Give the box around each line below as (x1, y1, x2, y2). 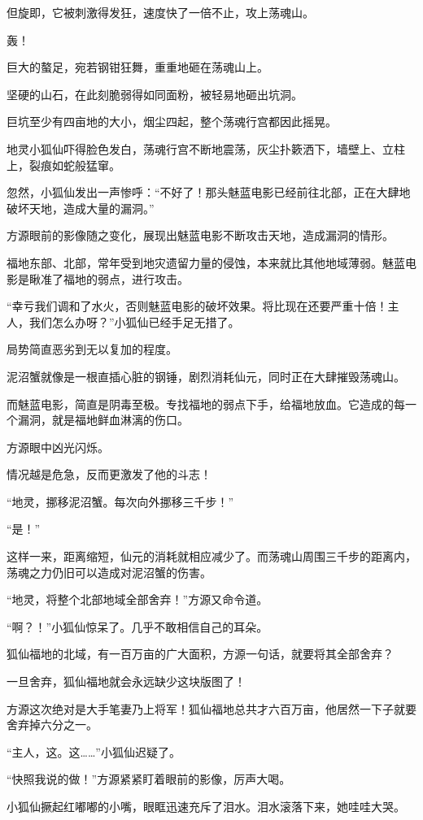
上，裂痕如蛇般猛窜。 (7, 156, 120, 173)
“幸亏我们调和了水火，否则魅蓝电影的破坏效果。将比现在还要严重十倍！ (7, 297, 388, 315)
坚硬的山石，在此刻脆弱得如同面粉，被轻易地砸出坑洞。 (7, 85, 303, 102)
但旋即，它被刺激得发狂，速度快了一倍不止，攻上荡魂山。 (7, 4, 314, 20)
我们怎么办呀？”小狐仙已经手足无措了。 (28, 313, 240, 330)
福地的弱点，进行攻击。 (63, 270, 189, 287)
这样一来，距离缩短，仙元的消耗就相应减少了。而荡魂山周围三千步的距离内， (7, 548, 416, 565)
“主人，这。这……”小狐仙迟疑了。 (7, 743, 181, 760)
